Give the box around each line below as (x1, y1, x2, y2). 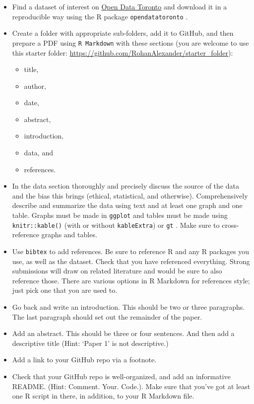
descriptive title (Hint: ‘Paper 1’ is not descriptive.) (12, 337, 169, 348)
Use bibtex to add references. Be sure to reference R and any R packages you (12, 246, 249, 256)
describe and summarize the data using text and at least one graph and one (12, 200, 243, 210)
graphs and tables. (41, 229, 97, 240)
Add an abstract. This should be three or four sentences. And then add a (12, 328, 235, 338)
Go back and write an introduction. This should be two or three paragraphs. (12, 301, 245, 312)
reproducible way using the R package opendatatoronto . (12, 11, 188, 21)
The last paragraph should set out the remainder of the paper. (12, 311, 202, 322)
